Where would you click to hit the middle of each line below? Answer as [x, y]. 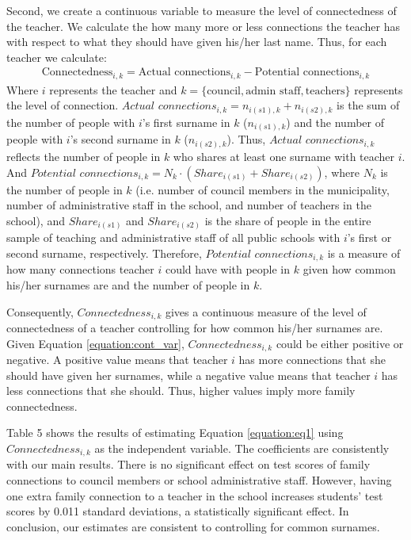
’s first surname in [186, 122]
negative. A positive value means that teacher [117, 360]
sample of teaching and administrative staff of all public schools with [173, 237]
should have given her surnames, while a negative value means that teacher [188, 375]
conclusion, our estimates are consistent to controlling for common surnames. [193, 526]
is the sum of [368, 105]
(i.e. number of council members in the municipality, [263, 189]
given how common [349, 269]
